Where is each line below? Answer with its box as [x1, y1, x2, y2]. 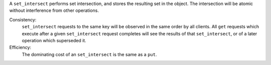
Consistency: [9, 16, 37, 22]
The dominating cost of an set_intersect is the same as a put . [22, 51, 157, 57]
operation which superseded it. [22, 37, 86, 43]
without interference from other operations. [9, 7, 99, 13]
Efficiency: [9, 45, 32, 51]
